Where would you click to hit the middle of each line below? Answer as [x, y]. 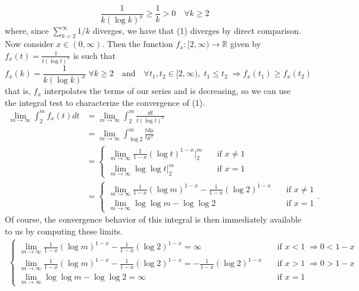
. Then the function [138, 44]
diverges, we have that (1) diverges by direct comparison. [197, 31]
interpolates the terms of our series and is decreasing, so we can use [167, 91]
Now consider [29, 44]
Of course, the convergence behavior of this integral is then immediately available [153, 219]
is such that [94, 55]
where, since [27, 31]
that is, [18, 91]
